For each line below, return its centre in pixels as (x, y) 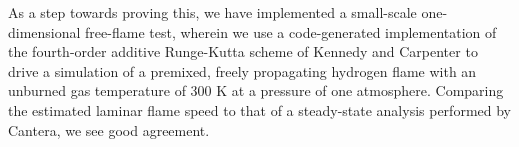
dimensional (44, 31)
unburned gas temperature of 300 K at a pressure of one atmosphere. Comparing (256, 90)
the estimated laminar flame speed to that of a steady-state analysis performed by (259, 109)
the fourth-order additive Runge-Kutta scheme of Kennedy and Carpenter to (243, 51)
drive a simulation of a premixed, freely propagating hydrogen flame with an (242, 70)
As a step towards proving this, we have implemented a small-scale (212, 12)
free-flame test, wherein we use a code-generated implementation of (291, 31)
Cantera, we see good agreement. (109, 129)
